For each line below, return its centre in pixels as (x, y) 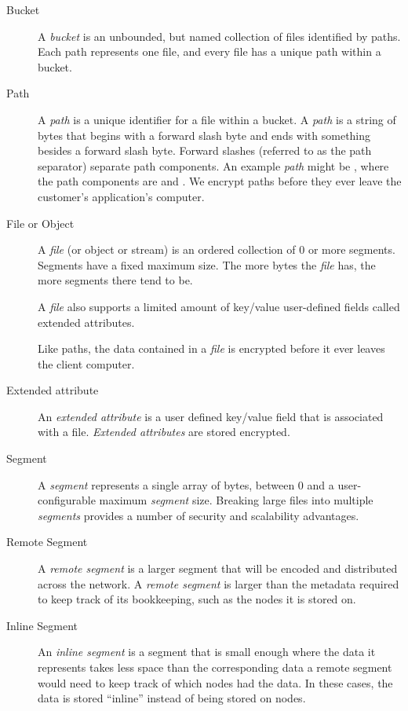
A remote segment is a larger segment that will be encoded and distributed (218, 568)
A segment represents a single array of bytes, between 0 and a (186, 484)
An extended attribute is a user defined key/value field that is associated (211, 416)
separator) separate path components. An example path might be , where (213, 165)
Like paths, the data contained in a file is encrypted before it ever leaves (211, 348)
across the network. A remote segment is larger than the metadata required (219, 583)
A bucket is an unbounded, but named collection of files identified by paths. (219, 36)
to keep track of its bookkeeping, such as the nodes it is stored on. (197, 599)
